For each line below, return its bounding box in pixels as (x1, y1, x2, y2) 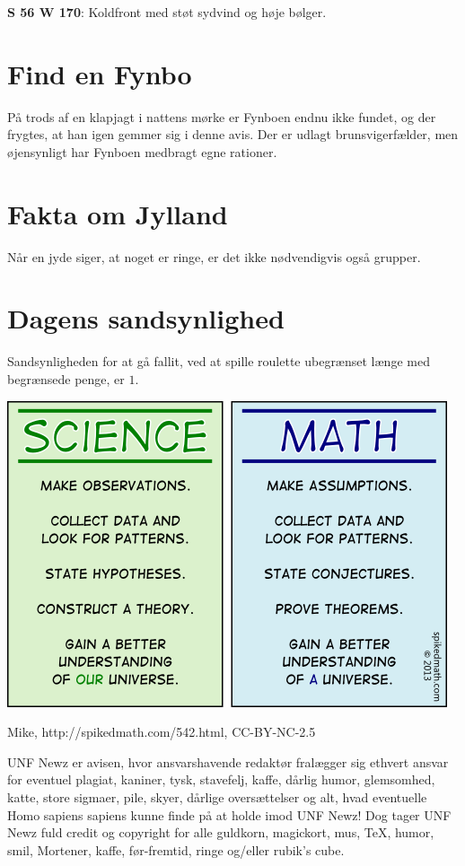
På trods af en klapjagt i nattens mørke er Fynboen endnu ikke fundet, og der (7, 107, 436, 126)
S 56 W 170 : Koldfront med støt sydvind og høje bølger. (7, 3, 327, 21)
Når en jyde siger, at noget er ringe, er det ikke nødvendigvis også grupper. (7, 247, 421, 266)
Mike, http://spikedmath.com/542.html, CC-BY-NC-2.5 (7, 722, 316, 741)
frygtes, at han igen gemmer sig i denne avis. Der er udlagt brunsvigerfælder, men (7, 125, 459, 144)
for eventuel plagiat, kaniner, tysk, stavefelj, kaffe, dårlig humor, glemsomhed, (7, 770, 435, 789)
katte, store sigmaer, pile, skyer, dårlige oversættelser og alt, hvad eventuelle (7, 787, 427, 806)
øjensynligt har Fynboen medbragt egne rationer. (7, 142, 277, 161)
